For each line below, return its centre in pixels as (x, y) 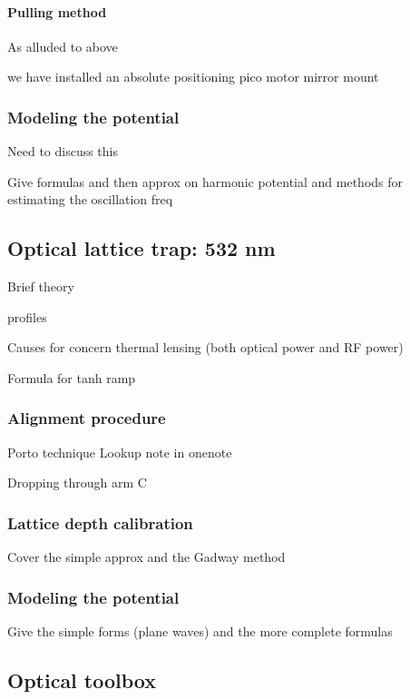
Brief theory (41, 286)
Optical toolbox (82, 679)
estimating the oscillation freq (90, 199)
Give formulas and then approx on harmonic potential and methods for (205, 181)
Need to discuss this (63, 151)
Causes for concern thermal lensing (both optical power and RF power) (205, 347)
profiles (27, 316)
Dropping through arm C (77, 482)
